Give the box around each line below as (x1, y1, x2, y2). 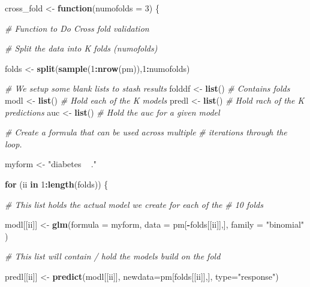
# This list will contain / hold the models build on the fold (5, 250, 221, 262)
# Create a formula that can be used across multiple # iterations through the (5, 126, 287, 138)
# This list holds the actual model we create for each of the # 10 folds (5, 198, 263, 210)
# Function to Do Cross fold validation (5, 22, 149, 34)
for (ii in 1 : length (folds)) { (5, 177, 109, 190)
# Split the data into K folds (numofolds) (5, 42, 158, 55)
